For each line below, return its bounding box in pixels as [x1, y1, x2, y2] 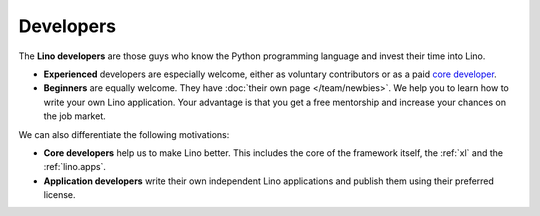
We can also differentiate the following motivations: [18, 128, 230, 140]
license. [43, 189, 76, 201]
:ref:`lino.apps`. [43, 161, 107, 173]
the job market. [43, 110, 107, 122]
